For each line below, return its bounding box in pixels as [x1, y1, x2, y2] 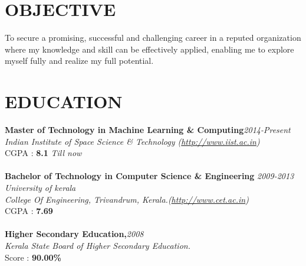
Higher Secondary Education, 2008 [5, 228, 144, 240]
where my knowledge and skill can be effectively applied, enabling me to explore [5, 43, 294, 55]
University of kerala [5, 181, 76, 193]
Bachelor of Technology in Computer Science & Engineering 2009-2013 [5, 170, 294, 182]
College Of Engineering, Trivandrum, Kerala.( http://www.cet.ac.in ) [5, 193, 249, 205]
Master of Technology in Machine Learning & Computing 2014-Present [5, 124, 291, 136]
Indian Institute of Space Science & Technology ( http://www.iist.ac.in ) [5, 135, 260, 147]
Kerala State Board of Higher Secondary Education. [5, 239, 190, 251]
